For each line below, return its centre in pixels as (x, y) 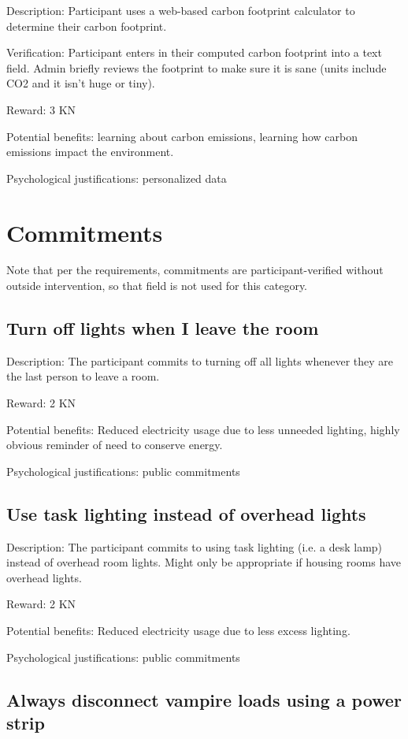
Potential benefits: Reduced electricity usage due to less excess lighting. (178, 630)
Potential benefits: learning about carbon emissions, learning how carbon (182, 136)
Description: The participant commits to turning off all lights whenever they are (200, 360)
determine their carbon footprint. (87, 26)
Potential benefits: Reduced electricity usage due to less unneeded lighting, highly (203, 429)
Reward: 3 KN (41, 109)
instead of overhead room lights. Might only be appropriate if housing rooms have (204, 562)
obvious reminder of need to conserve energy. (115, 445)
